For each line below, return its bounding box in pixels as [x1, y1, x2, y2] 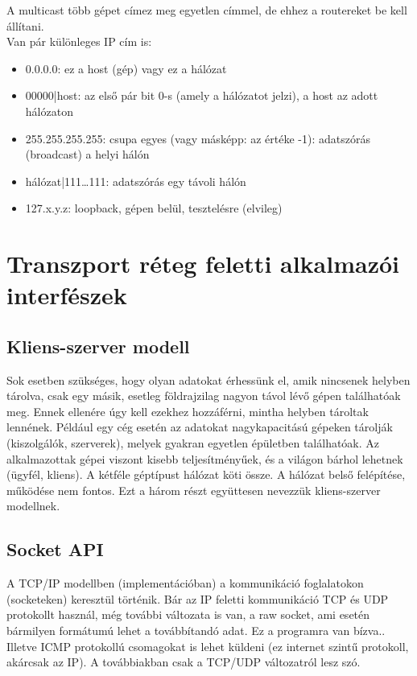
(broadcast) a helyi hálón [25, 146, 150, 163]
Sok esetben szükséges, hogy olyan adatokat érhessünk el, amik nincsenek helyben [6, 371, 411, 388]
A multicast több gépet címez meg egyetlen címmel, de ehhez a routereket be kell [6, 2, 407, 18]
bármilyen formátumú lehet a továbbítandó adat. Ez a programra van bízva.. [6, 622, 386, 639]
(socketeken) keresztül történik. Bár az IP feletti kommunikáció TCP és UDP [6, 590, 389, 607]
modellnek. [6, 497, 60, 514]
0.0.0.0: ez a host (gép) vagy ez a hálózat [25, 60, 227, 76]
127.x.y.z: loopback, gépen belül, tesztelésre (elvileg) [25, 200, 283, 216]
